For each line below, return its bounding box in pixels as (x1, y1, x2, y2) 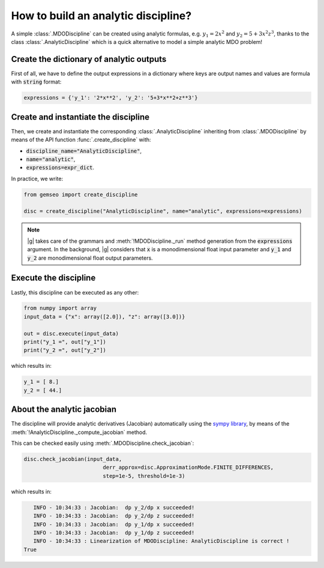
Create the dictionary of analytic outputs (11, 54, 167, 64)
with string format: (11, 78, 62, 85)
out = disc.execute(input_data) (23, 330, 119, 337)
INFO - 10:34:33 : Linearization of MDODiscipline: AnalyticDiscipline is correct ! (33, 538, 290, 545)
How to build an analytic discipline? (11, 9, 192, 22)
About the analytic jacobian (11, 405, 117, 415)
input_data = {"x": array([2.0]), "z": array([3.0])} (23, 313, 185, 320)
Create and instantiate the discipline (11, 112, 150, 122)
